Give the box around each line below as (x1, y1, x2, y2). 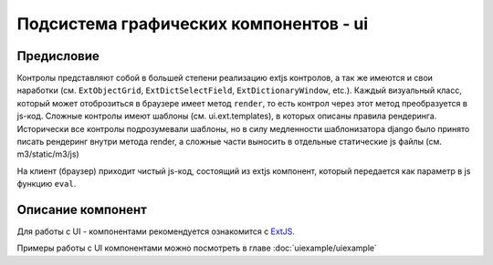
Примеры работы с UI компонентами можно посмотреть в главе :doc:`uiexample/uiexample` (16, 242, 378, 254)
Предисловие (16, 48, 100, 64)
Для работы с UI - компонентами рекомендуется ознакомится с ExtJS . (16, 226, 296, 237)
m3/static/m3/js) (16, 148, 79, 159)
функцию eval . (16, 178, 77, 189)
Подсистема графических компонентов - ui (16, 14, 369, 34)
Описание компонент (16, 202, 148, 218)
